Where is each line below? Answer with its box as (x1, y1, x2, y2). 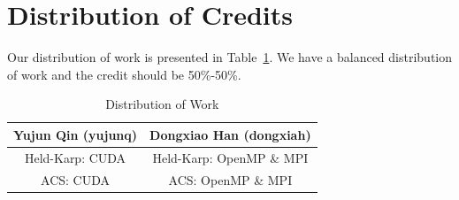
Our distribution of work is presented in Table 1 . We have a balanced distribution (7, 48, 453, 66)
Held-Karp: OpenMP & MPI (152, 148, 309, 166)
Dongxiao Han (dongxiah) (149, 125, 311, 143)
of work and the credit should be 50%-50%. (7, 65, 241, 83)
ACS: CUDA (41, 170, 111, 188)
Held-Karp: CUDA (24, 148, 126, 166)
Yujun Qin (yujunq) (13, 125, 138, 143)
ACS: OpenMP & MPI (168, 170, 293, 188)
